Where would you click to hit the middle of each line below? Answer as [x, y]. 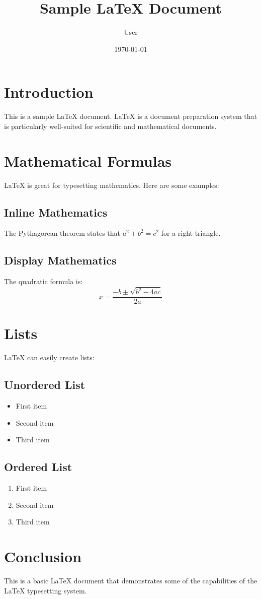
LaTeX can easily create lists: [49, 357]
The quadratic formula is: [43, 281]
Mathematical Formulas [88, 160]
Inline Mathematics [56, 212]
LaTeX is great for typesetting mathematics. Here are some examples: [112, 185]
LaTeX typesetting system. [46, 590]
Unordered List [45, 385]
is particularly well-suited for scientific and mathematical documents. [110, 126]
